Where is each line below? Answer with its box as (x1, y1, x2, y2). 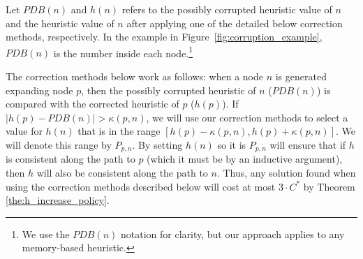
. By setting (132, 138, 183, 151)
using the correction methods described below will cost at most (6, 179, 276, 193)
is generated (275, 69, 327, 84)
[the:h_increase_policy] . (6, 193, 110, 207)
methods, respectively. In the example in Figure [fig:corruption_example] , (6, 29, 323, 44)
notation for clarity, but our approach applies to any (120, 226, 345, 241)
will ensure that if (269, 138, 346, 151)
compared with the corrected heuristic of (6, 96, 179, 111)
